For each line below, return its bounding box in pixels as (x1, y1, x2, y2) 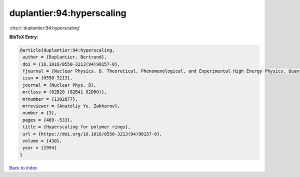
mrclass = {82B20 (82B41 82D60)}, (22, 89, 107, 95)
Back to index (9, 165, 37, 171)
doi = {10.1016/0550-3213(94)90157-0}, (22, 61, 120, 67)
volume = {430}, (22, 138, 62, 144)
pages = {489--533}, (22, 117, 73, 123)
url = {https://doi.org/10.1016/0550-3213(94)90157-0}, (22, 131, 162, 137)
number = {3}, (22, 110, 57, 116)
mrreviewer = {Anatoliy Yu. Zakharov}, (22, 103, 120, 109)
